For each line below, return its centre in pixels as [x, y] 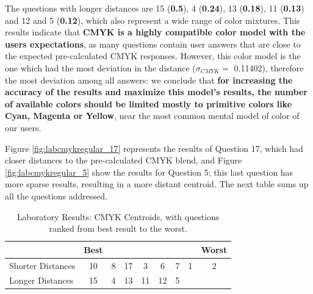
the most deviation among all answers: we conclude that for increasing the [149, 80]
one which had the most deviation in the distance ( [100, 67]
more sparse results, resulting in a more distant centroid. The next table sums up [157, 184]
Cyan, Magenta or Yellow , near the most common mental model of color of [152, 116]
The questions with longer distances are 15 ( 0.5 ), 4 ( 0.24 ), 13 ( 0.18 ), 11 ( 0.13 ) [155, 8]
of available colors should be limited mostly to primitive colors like [149, 103]
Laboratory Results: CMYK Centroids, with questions [118, 216]
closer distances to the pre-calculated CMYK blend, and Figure [124, 160]
